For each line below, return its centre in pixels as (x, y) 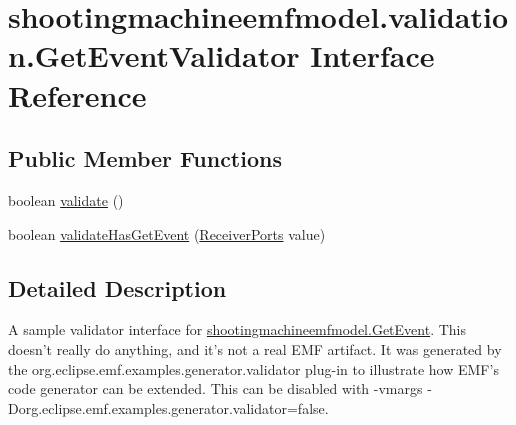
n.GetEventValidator (154, 55)
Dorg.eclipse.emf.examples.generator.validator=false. (168, 407)
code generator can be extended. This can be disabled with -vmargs (215, 388)
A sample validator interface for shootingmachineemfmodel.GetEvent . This (237, 329)
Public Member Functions (145, 158)
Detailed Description (117, 287)
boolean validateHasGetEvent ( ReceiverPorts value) (167, 233)
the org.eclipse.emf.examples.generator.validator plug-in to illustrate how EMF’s (253, 368)
